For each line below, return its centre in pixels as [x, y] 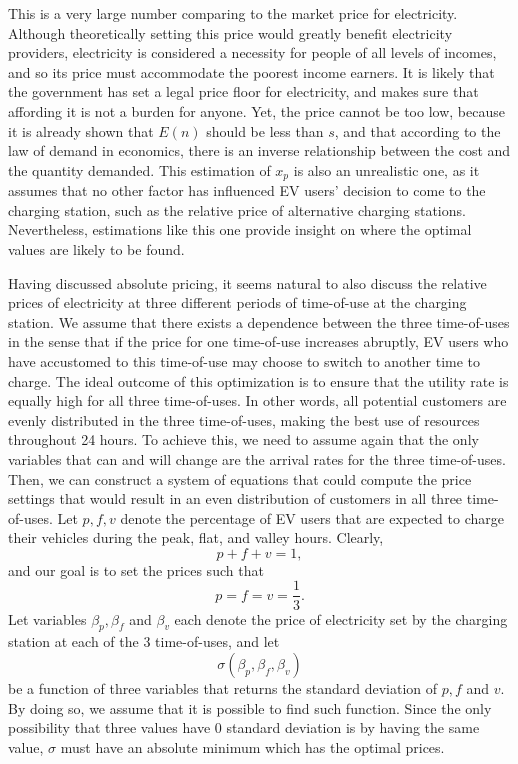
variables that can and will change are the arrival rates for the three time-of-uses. [257, 458]
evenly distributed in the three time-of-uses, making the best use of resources [244, 419]
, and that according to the [417, 130]
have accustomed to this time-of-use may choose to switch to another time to [244, 360]
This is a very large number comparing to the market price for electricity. [233, 13]
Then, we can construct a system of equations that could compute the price [240, 478]
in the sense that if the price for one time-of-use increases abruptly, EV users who [258, 341]
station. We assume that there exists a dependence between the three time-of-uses [259, 321]
